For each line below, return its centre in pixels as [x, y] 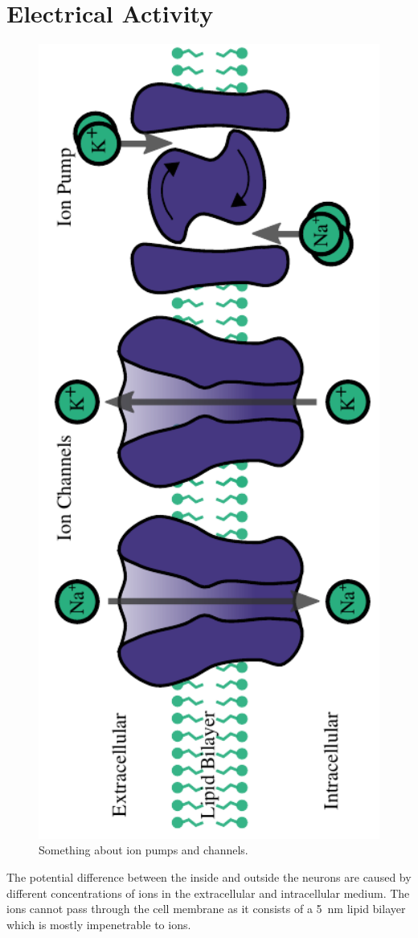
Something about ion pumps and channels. [143, 850]
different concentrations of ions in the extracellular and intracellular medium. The [208, 893]
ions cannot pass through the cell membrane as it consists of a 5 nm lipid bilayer [206, 909]
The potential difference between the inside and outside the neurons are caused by [209, 876]
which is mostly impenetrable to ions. [99, 924]
